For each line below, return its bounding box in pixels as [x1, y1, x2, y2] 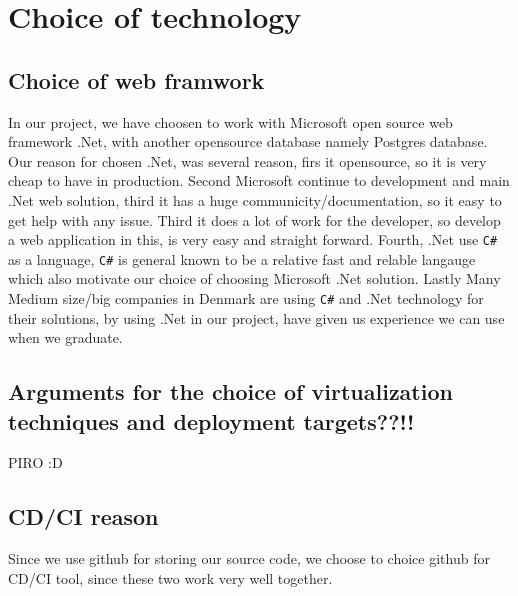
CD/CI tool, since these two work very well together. [8, 567, 333, 588]
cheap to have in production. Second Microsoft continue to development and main [8, 170, 510, 191]
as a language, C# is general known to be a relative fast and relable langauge [8, 248, 476, 269]
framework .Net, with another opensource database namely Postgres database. [8, 131, 488, 152]
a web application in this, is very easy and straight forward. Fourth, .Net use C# [8, 229, 498, 250]
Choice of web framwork [8, 64, 265, 95]
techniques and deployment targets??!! [8, 405, 415, 436]
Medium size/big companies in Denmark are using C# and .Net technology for [8, 288, 484, 309]
